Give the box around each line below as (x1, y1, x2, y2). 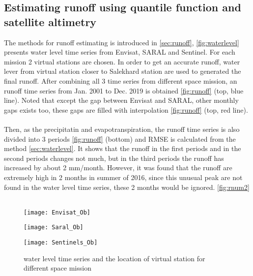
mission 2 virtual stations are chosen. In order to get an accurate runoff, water (4, 56, 240, 66)
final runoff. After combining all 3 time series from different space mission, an (4, 75, 237, 86)
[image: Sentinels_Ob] (24, 239, 98, 246)
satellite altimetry (4, 14, 97, 29)
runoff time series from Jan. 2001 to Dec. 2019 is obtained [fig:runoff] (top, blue (4, 85, 244, 95)
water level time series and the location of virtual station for (24, 253, 205, 263)
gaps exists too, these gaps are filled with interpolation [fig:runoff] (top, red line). (4, 104, 248, 115)
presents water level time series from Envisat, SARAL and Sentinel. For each (4, 47, 235, 57)
